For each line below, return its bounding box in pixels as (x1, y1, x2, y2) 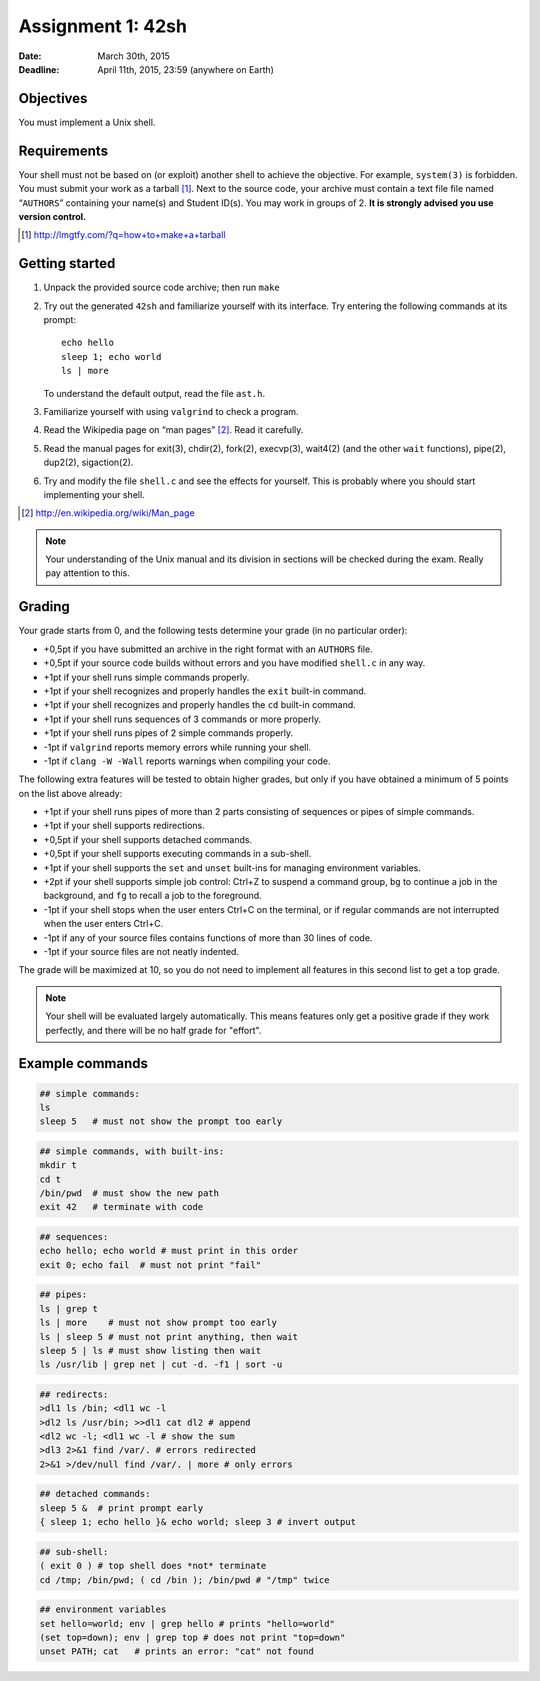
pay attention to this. (45, 567, 130, 579)
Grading (18, 598, 70, 615)
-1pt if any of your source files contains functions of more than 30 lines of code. (43, 931, 373, 944)
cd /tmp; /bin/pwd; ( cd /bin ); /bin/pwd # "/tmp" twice (39, 1574, 330, 1585)
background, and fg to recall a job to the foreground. (43, 890, 262, 902)
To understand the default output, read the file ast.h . (43, 387, 266, 399)
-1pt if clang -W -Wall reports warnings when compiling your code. (43, 755, 331, 767)
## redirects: (39, 1388, 109, 1400)
